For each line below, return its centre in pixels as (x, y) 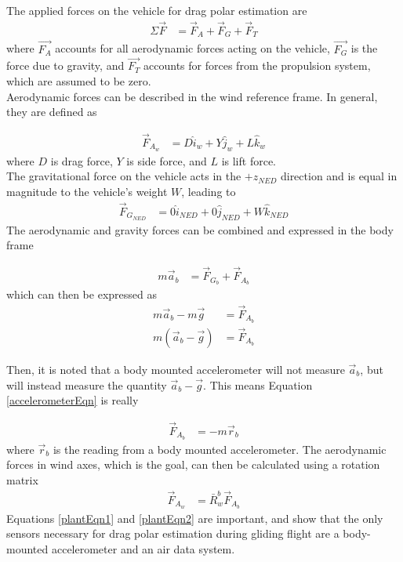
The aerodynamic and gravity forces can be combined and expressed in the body (200, 229)
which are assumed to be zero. (79, 80)
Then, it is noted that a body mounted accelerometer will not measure (176, 369)
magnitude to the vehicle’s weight (87, 191)
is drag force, (82, 160)
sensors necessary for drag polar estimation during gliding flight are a (173, 533)
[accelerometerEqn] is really (73, 400)
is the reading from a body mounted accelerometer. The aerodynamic (220, 449)
